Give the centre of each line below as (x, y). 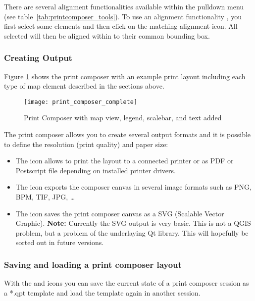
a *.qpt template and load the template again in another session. (102, 292)
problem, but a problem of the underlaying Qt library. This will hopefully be (132, 232)
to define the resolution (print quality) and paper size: (86, 144)
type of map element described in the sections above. (84, 86)
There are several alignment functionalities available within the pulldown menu (124, 6)
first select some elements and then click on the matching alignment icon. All (121, 26)
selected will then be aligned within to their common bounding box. (107, 35)
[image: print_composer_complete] (81, 102)
